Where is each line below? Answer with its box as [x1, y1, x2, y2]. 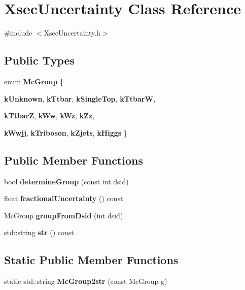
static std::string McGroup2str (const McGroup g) [4, 276, 167, 286]
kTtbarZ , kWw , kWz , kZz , [4, 110, 95, 121]
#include [4, 27, 32, 38]
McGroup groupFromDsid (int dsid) [4, 210, 123, 220]
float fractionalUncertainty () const [4, 193, 123, 204]
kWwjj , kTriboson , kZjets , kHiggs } [4, 127, 127, 138]
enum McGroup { [4, 76, 64, 86]
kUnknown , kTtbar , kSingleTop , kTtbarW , [4, 93, 156, 104]
